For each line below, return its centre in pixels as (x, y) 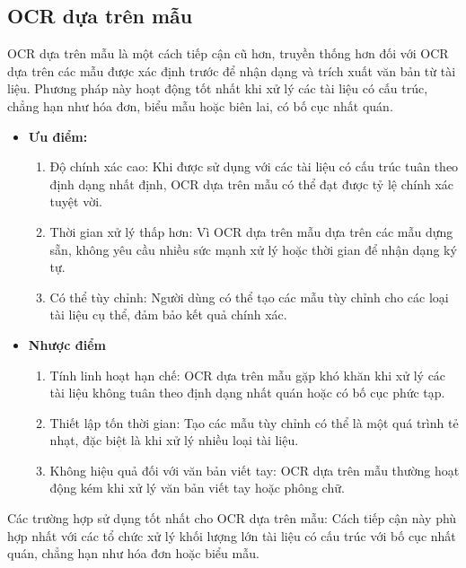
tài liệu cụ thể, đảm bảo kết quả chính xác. (168, 315)
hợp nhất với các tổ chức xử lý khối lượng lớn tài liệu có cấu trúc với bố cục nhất (232, 535)
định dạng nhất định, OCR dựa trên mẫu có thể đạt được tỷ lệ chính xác (252, 184)
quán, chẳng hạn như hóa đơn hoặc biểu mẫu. (133, 553)
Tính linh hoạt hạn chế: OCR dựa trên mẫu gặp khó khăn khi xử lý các (248, 375)
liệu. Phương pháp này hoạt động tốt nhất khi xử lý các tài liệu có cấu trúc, (218, 88)
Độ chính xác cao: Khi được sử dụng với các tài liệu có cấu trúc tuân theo (254, 166)
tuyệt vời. (76, 201)
